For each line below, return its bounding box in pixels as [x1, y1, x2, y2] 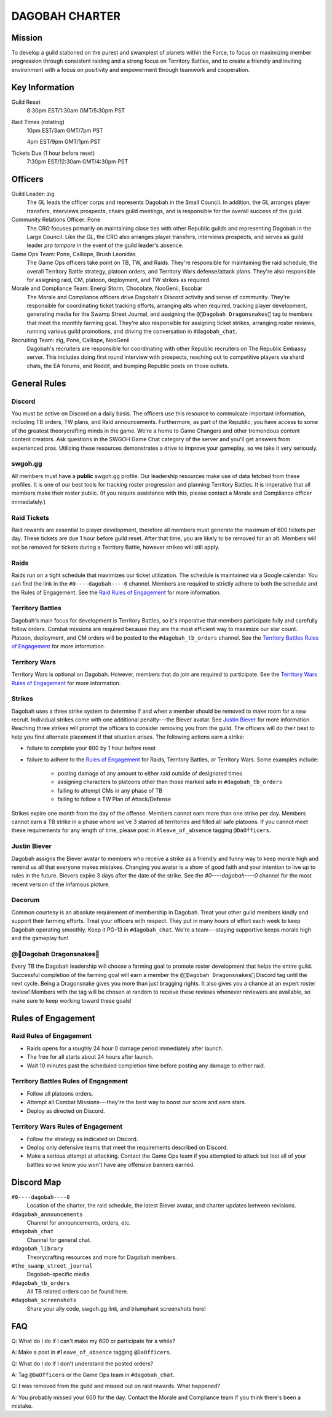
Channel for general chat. [26, 1236, 92, 1244]
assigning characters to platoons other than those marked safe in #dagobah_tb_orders [57, 778, 283, 786]
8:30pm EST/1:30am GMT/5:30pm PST [26, 107, 125, 114]
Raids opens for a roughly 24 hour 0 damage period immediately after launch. [26, 1045, 224, 1052]
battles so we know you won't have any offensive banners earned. [26, 1161, 195, 1168]
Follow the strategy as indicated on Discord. [26, 1135, 138, 1142]
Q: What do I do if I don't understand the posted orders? [11, 1360, 154, 1367]
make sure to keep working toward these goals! [11, 997, 132, 1004]
